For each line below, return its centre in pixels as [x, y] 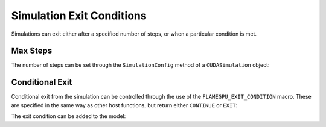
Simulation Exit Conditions [79, 16]
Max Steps [32, 51]
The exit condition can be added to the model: [69, 116]
